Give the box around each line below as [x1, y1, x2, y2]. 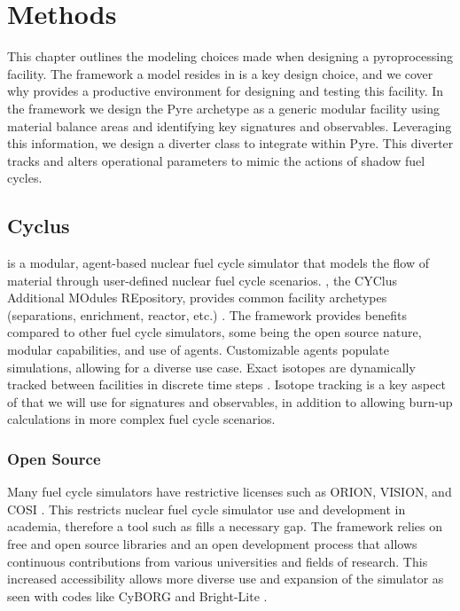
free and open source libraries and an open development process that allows [7, 535, 417, 553]
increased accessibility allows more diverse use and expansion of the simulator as [7, 569, 444, 588]
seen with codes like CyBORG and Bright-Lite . [7, 586, 268, 605]
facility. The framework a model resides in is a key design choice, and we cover [7, 64, 433, 82]
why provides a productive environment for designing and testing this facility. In [7, 82, 444, 100]
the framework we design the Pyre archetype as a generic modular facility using [7, 98, 440, 117]
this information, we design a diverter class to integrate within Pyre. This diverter [7, 134, 454, 153]
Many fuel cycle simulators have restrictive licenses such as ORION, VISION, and [7, 482, 452, 501]
